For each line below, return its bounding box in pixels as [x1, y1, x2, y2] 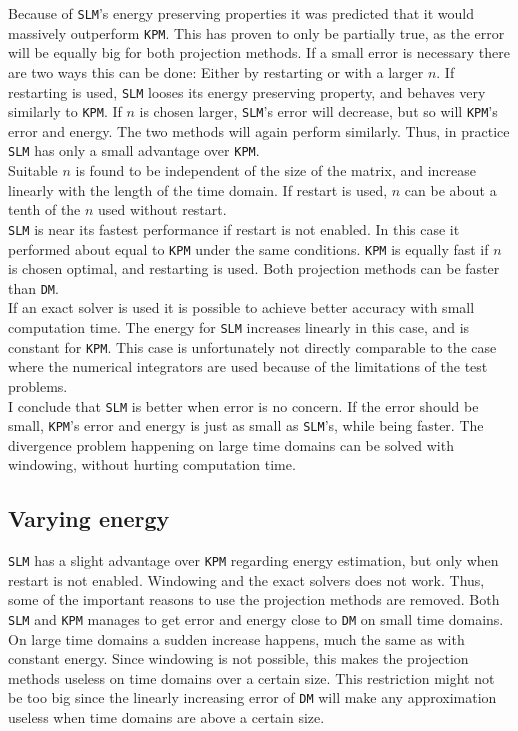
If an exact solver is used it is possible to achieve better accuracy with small [8, 297, 475, 318]
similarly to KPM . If [8, 101, 122, 122]
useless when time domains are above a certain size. [8, 707, 325, 728]
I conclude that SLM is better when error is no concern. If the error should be [8, 395, 479, 416]
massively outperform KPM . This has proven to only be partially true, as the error [8, 22, 505, 43]
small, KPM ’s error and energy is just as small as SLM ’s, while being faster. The [8, 415, 484, 436]
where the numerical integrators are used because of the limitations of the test [8, 356, 488, 377]
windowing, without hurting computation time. [8, 454, 296, 475]
